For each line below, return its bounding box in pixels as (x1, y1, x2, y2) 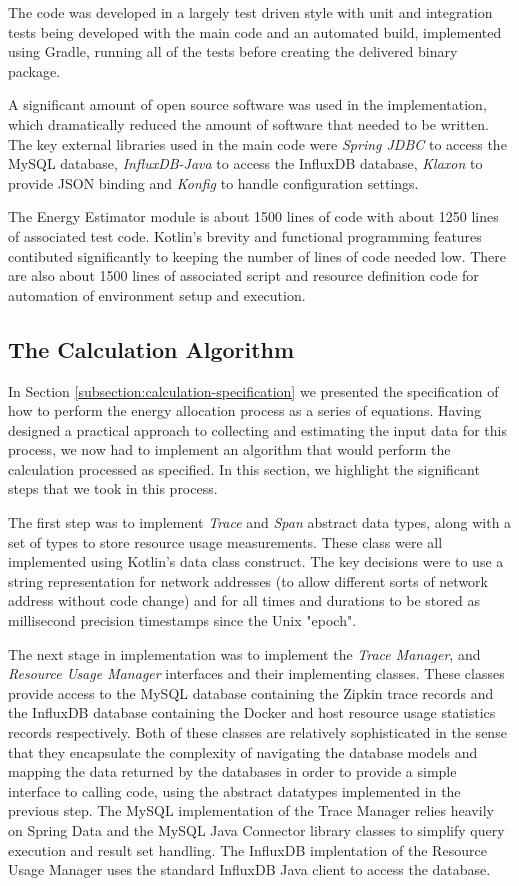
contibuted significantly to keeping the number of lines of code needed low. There (8, 245, 507, 266)
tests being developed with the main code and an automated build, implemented (8, 21, 502, 42)
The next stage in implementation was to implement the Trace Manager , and (8, 643, 481, 664)
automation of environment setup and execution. (8, 284, 306, 305)
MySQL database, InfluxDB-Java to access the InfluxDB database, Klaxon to (8, 153, 483, 174)
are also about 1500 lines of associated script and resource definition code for (8, 265, 479, 286)
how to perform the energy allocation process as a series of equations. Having (8, 400, 482, 421)
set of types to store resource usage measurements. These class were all (8, 531, 443, 552)
